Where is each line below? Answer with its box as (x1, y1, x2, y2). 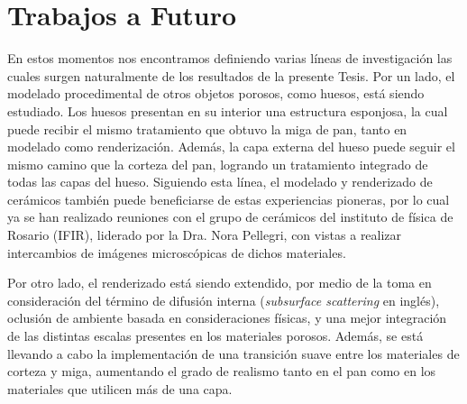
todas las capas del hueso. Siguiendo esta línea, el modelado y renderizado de (7, 172, 433, 191)
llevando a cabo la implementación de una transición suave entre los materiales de (7, 344, 460, 363)
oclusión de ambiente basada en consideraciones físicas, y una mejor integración (7, 308, 447, 327)
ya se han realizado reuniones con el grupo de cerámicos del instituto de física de (7, 207, 453, 226)
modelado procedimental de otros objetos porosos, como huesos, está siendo (7, 84, 425, 103)
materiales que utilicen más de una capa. (7, 379, 233, 398)
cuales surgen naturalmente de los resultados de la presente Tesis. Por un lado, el (7, 66, 455, 85)
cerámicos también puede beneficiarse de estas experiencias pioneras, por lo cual (7, 189, 450, 208)
